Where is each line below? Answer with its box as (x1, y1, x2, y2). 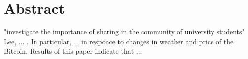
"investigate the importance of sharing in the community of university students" (4, 27, 245, 37)
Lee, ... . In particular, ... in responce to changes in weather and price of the (4, 36, 234, 46)
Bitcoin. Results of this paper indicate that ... (4, 46, 142, 56)
